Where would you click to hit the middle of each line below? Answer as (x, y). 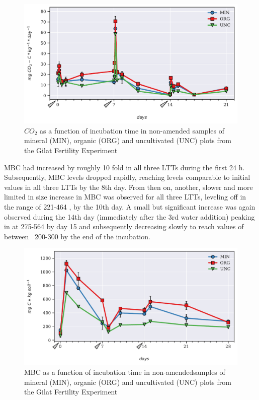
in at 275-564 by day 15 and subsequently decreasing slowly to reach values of (124, 226)
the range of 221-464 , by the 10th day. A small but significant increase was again (130, 207)
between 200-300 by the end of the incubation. (77, 236)
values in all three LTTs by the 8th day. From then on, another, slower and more (128, 187)
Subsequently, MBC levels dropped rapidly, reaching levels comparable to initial (127, 177)
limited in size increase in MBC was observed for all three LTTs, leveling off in (125, 197)
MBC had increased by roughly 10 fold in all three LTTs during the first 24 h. (124, 167)
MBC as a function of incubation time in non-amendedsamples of (125, 372)
